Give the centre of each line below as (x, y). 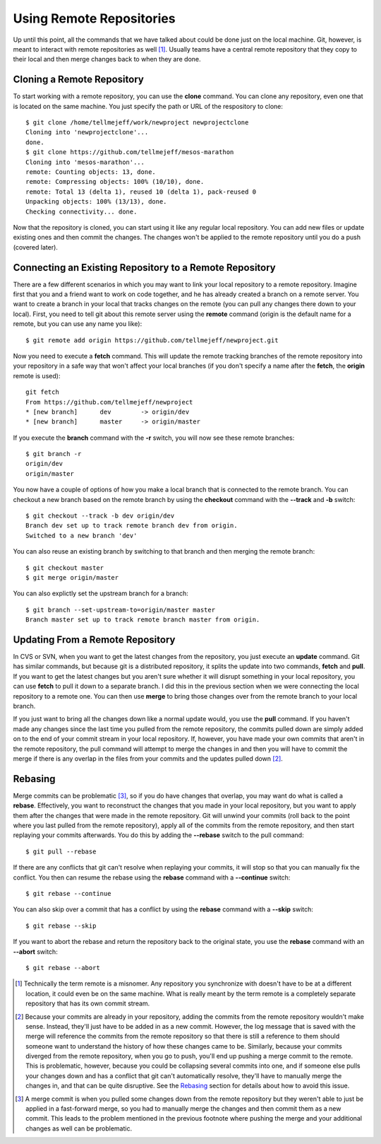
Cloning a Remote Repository (78, 80)
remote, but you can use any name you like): (78, 324)
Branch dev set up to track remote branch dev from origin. (132, 526)
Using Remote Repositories (94, 18)
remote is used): (37, 375)
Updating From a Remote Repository (94, 640)
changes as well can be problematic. (79, 1128)
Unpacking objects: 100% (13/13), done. (96, 202)
